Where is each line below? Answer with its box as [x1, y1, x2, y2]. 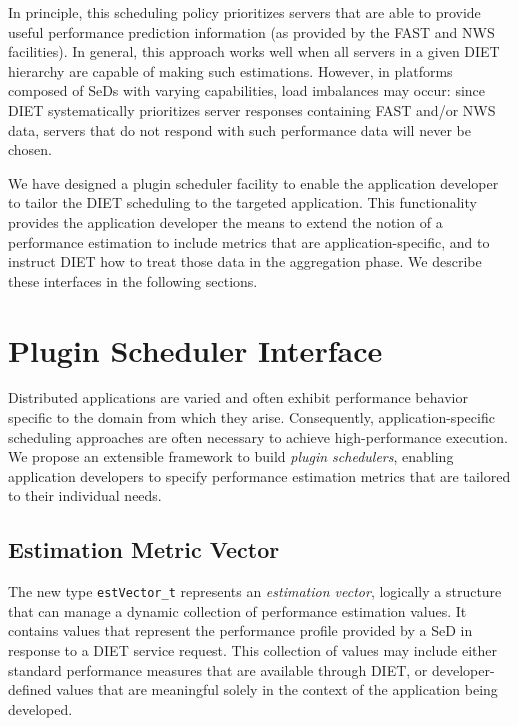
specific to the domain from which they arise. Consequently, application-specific [8, 407, 495, 428]
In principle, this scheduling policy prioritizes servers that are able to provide [8, 2, 481, 22]
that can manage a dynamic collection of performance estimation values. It [8, 600, 467, 621]
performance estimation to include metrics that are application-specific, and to [8, 231, 490, 252]
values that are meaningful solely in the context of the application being [56, 679, 498, 700]
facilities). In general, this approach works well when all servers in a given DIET [8, 41, 500, 62]
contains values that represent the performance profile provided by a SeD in [8, 620, 473, 641]
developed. [8, 698, 73, 719]
